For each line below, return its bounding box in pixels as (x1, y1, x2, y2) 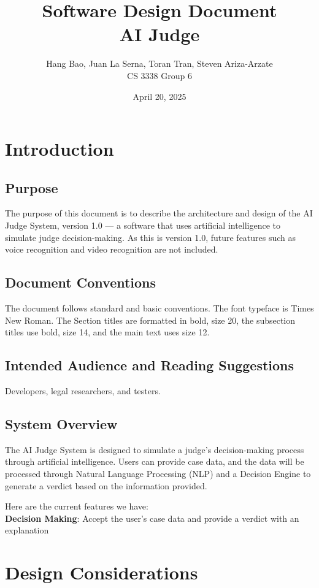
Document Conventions (5, 273, 156, 292)
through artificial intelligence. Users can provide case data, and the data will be (5, 455, 304, 468)
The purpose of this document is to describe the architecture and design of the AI (5, 207, 313, 220)
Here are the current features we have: (5, 500, 148, 513)
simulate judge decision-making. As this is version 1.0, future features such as (5, 231, 296, 243)
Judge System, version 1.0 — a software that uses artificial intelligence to (5, 219, 281, 232)
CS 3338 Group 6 (127, 69, 192, 82)
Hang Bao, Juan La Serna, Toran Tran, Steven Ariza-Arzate (46, 57, 273, 70)
